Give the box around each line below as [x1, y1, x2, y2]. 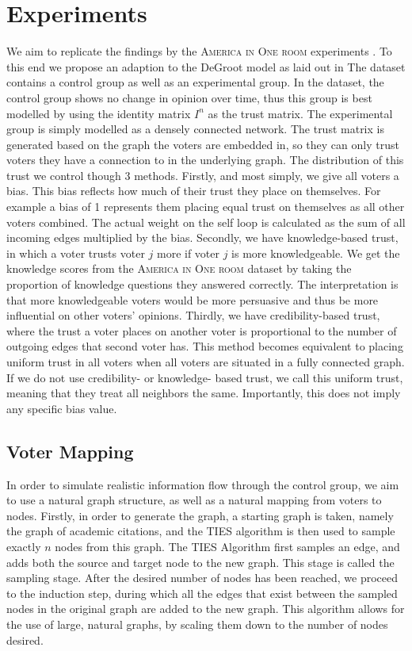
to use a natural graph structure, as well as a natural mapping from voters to [6, 492, 382, 508]
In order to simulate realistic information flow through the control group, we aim [6, 476, 399, 492]
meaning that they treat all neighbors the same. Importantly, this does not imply [6, 385, 401, 401]
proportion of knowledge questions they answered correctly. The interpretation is [6, 276, 399, 293]
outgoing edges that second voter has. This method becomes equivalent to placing [6, 338, 403, 354]
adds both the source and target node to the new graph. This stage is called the [6, 553, 395, 570]
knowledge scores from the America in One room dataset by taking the [6, 260, 352, 277]
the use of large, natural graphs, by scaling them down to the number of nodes [6, 615, 388, 632]
